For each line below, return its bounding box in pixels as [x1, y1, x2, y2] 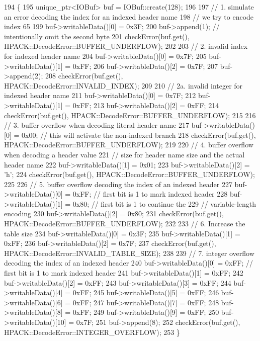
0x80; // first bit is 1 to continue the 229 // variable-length [72, 198, 256, 209]
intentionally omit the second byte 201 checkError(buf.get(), [4, 31, 190, 41]
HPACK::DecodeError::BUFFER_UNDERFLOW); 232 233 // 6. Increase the [4, 218, 245, 229]
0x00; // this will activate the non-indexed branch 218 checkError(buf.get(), [21, 129, 256, 140]
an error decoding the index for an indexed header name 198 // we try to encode [4, 11, 254, 22]
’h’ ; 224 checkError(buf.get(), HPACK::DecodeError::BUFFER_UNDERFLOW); [4, 169, 255, 180]
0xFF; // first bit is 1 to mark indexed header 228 [72, 189, 228, 199]
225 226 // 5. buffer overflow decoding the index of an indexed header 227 [4, 179, 232, 189]
